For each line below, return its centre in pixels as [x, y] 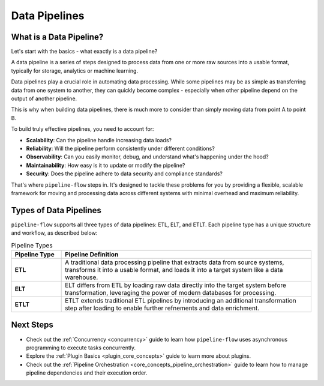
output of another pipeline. [44, 98]
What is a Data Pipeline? [57, 37]
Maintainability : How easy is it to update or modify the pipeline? [106, 165]
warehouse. [82, 277]
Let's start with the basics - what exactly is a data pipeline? [84, 52]
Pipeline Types [32, 245]
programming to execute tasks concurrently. [81, 348]
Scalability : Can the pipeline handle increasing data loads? [99, 140]
